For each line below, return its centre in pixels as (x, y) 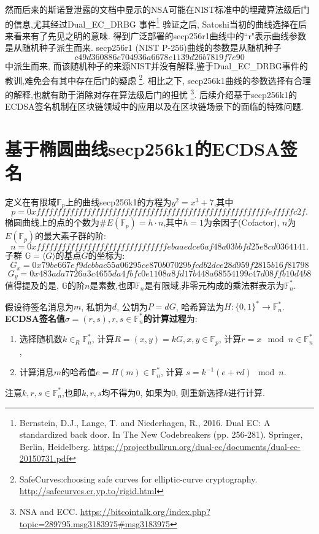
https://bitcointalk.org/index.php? (145, 512)
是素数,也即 (113, 285)
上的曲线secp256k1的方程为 (118, 202)
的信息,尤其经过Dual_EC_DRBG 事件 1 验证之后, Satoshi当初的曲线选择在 (152, 23)
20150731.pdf (44, 458)
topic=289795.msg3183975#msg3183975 (94, 523)
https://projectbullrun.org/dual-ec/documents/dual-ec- (197, 446)
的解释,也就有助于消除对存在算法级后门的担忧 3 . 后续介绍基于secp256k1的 (151, 93)
